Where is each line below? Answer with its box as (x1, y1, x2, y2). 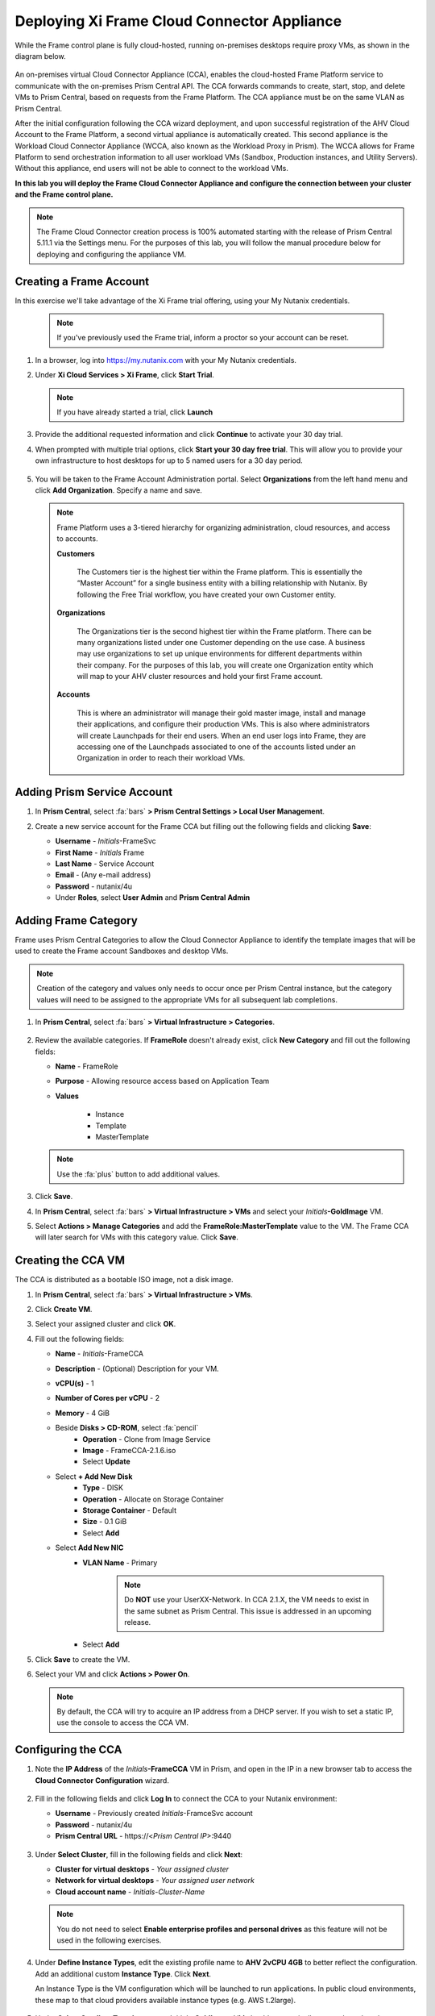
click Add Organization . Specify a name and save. (35, 485, 203, 495)
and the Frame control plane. (14, 190, 114, 199)
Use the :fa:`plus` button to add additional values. (56, 1169, 221, 1179)
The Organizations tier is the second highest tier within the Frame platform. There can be (77, 626, 372, 636)
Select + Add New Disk (55, 1472, 133, 1481)
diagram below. (14, 51, 66, 60)
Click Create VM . (35, 1305, 93, 1314)
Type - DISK (82, 1483, 124, 1493)
